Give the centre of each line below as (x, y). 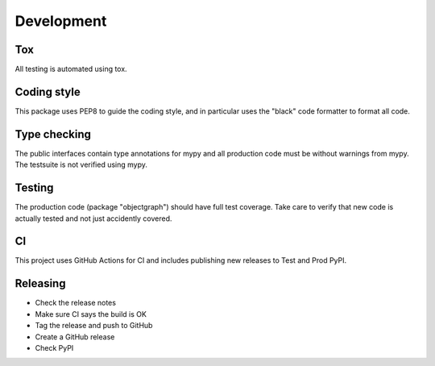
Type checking (53, 134)
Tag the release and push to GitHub (94, 326)
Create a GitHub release (75, 337)
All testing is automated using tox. (71, 69)
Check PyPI (54, 347)
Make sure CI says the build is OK (91, 314)
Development (61, 21)
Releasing (40, 283)
